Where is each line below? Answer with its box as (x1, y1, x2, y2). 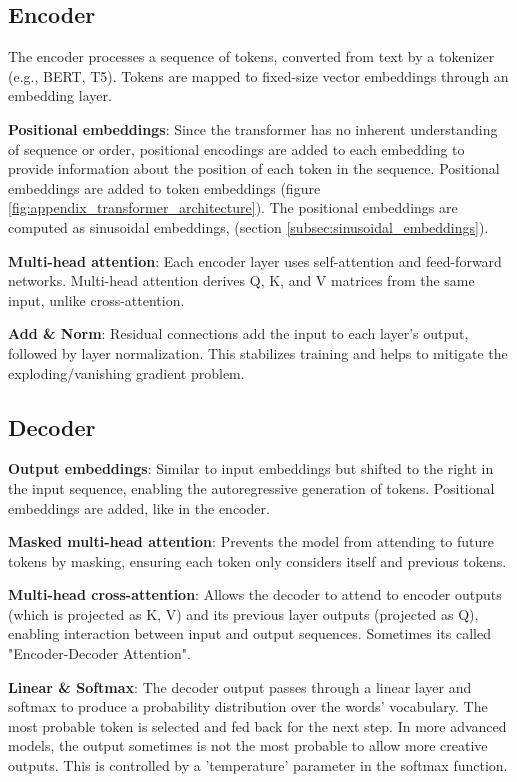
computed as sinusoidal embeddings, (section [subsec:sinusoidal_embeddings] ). (8, 216, 489, 237)
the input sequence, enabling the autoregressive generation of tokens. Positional (8, 477, 495, 498)
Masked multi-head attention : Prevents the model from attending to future (8, 531, 495, 552)
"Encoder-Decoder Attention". (8, 643, 191, 664)
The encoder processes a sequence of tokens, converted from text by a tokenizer (8, 46, 495, 67)
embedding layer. (8, 85, 112, 106)
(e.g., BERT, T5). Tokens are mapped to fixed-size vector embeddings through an (8, 65, 509, 86)
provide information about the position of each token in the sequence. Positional (8, 158, 500, 179)
